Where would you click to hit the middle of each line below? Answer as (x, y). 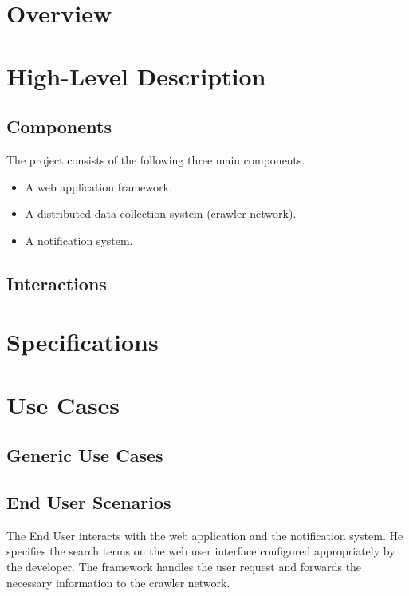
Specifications (83, 342)
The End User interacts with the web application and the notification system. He (205, 535)
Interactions (57, 283)
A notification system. (79, 240)
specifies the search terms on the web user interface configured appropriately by (201, 551)
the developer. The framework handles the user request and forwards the (184, 567)
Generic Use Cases (85, 455)
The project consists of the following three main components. (156, 159)
